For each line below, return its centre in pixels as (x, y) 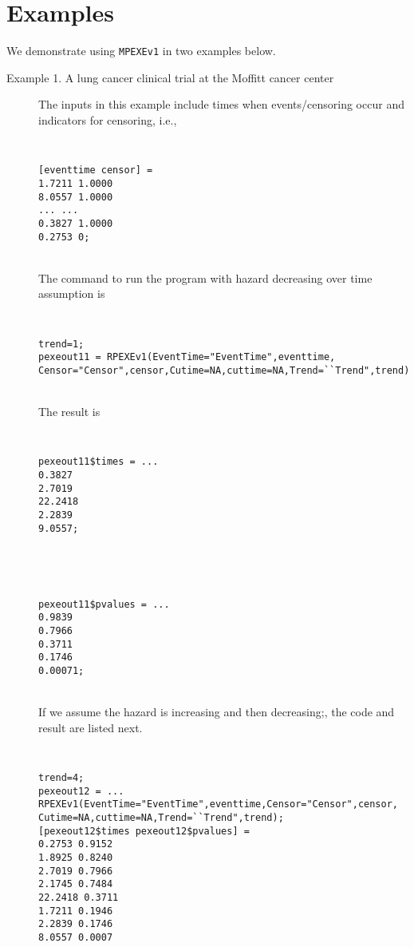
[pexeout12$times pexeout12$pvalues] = (144, 831)
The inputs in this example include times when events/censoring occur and (221, 104)
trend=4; (61, 777)
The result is (69, 412)
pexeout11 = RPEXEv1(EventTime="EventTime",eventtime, (187, 357)
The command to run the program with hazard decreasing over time (205, 277)
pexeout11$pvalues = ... (104, 604)
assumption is (72, 293)
